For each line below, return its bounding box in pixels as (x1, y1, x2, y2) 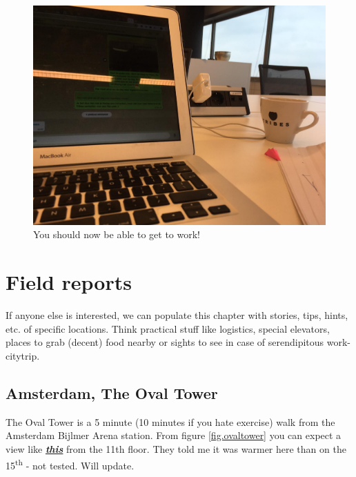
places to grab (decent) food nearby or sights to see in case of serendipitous (6, 335, 324, 349)
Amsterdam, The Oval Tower (6, 382, 218, 403)
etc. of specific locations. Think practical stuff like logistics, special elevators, (6, 321, 330, 335)
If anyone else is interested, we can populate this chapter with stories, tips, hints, (6, 308, 348, 322)
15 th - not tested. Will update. (6, 456, 135, 472)
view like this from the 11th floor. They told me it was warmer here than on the (6, 441, 346, 456)
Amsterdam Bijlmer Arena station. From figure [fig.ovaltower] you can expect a (6, 428, 342, 442)
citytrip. (6, 348, 40, 362)
